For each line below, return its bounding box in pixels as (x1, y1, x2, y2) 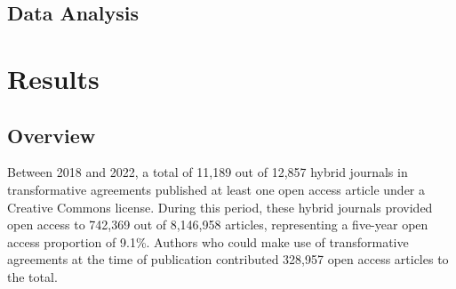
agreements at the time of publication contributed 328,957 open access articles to (7, 250, 449, 269)
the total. (7, 267, 58, 285)
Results (7, 60, 100, 96)
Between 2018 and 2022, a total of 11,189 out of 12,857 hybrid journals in (7, 163, 408, 181)
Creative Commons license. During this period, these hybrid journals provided (7, 197, 433, 216)
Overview (7, 121, 96, 149)
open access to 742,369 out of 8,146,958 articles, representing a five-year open (7, 215, 428, 234)
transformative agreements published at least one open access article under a (7, 180, 426, 198)
